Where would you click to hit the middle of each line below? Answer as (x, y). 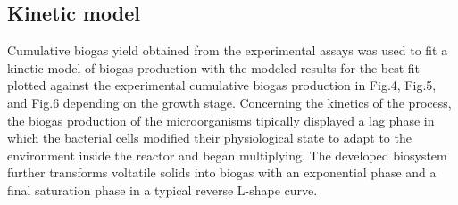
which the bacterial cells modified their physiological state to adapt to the (209, 138)
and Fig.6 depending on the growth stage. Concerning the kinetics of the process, (229, 102)
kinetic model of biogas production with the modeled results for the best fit (214, 67)
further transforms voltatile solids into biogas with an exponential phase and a (222, 172)
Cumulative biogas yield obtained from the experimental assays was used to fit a (228, 50)
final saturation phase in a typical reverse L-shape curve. (162, 189)
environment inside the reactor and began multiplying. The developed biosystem (227, 155)
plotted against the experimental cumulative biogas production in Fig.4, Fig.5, (222, 85)
